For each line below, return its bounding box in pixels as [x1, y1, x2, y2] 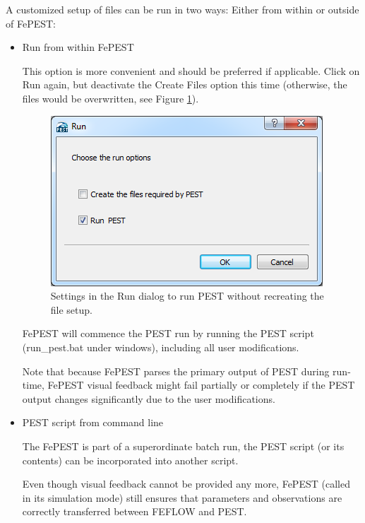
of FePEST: [6, 16, 56, 30]
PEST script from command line [22, 415, 164, 430]
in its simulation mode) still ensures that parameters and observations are [22, 490, 342, 505]
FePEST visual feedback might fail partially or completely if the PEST [47, 377, 355, 392]
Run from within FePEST [22, 40, 134, 54]
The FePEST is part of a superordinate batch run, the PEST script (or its [22, 438, 345, 453]
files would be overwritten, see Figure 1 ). [22, 90, 199, 105]
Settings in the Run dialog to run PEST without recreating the [50, 288, 324, 303]
